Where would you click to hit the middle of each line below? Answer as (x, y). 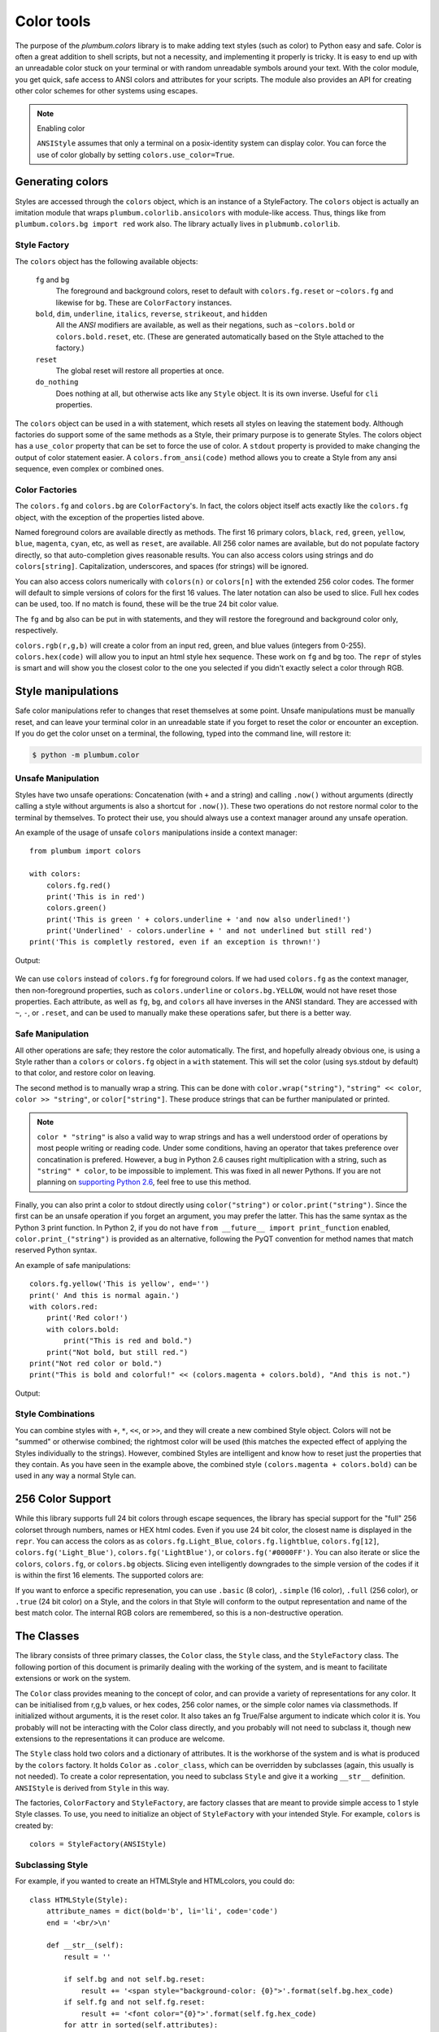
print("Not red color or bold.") (96, 1363)
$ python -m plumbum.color (86, 755)
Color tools (53, 21)
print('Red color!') (87, 1318)
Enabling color (61, 128)
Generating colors (62, 182)
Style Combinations (55, 1414)
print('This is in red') (96, 897)
